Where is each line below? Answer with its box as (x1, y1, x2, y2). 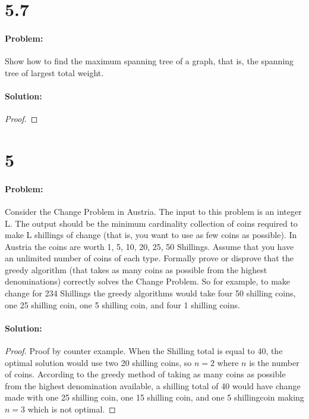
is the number (249, 356, 299, 368)
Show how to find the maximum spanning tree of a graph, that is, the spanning (5, 55, 294, 67)
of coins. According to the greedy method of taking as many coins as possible (5, 368, 286, 380)
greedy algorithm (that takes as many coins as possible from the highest (5, 263, 267, 276)
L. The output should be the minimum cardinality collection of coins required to (5, 217, 298, 229)
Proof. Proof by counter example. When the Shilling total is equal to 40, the (5, 345, 283, 357)
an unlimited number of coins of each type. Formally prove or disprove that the (5, 252, 294, 264)
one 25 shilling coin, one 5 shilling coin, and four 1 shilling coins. (5, 298, 240, 311)
